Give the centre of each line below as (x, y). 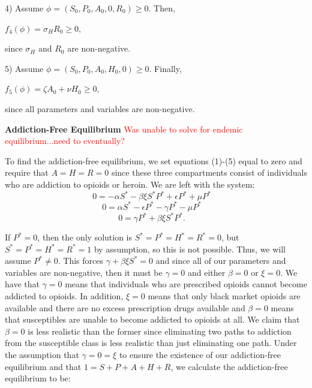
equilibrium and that (43, 366)
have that (22, 284)
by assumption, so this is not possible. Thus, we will (190, 249)
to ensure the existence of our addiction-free (200, 354)
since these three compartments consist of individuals (209, 172)
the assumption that (42, 354)
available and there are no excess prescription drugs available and (125, 307)
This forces (83, 261)
